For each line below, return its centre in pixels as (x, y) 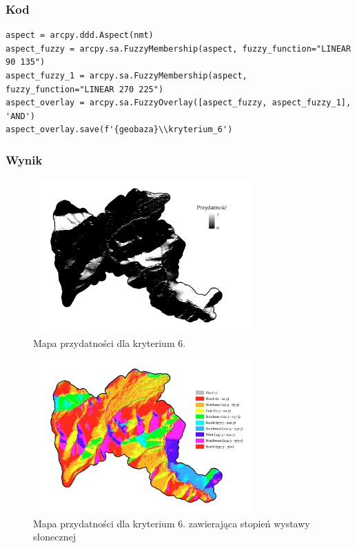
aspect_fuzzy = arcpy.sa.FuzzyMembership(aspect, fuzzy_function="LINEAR (178, 49)
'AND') (20, 116)
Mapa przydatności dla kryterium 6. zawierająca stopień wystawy (172, 523)
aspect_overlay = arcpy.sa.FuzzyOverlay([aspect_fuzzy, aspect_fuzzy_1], (178, 103)
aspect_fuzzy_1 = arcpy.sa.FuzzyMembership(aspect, (126, 76)
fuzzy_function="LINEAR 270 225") (85, 89)
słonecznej (54, 537)
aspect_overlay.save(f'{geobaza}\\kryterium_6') (119, 130)
